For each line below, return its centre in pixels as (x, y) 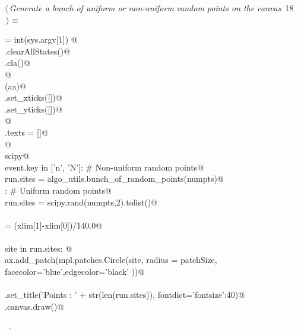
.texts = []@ (26, 132)
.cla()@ (18, 62)
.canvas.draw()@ (34, 306)
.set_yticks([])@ (34, 109)
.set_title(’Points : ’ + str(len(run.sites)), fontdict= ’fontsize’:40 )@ (125, 295)
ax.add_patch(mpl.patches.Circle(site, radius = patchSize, (111, 260)
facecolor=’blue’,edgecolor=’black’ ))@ (75, 272)
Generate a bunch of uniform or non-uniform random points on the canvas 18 (151, 8)
